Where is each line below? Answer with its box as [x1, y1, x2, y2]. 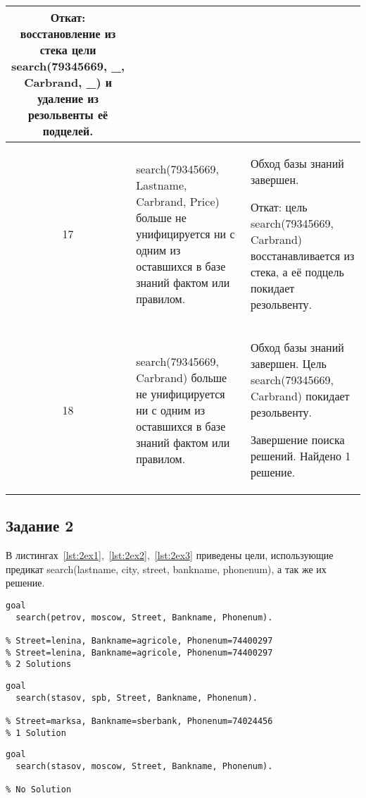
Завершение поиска [251, 431, 345, 448]
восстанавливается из [251, 247, 355, 264]
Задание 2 [6, 515, 74, 536]
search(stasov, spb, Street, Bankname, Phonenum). [15, 692, 258, 703]
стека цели [39, 42, 96, 58]
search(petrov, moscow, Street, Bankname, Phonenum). [15, 612, 273, 622]
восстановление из [20, 25, 116, 42]
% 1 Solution [6, 728, 66, 738]
